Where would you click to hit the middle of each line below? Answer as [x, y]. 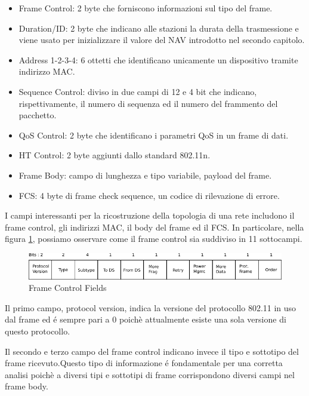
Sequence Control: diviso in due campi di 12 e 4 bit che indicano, [138, 91]
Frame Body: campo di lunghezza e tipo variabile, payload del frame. [145, 175]
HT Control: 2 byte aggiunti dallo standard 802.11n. [115, 155]
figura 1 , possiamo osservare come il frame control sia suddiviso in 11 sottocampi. [154, 239]
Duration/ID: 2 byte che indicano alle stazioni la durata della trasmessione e [159, 28]
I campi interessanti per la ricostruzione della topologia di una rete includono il [150, 215]
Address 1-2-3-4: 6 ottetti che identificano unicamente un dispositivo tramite [158, 59]
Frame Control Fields [68, 288]
